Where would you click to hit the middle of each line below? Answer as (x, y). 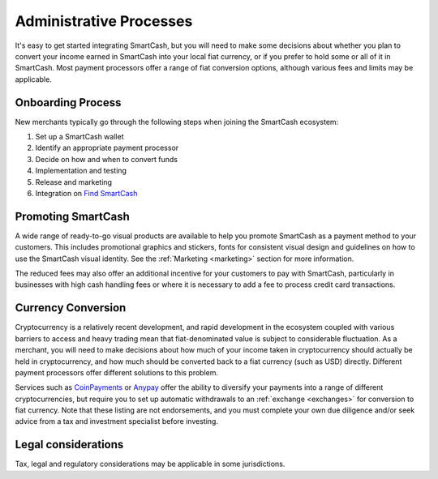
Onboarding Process (68, 103)
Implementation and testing (81, 171)
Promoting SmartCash (72, 216)
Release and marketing (74, 182)
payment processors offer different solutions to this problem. (117, 372)
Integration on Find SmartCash (86, 193)
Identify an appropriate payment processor (107, 148)
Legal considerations (69, 445)
